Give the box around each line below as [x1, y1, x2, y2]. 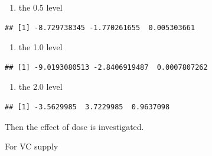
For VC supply [5, 140, 58, 152]
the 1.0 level [18, 41, 63, 53]
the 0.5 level [18, 1, 63, 13]
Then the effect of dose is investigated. [5, 120, 144, 132]
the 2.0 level [18, 80, 63, 93]
